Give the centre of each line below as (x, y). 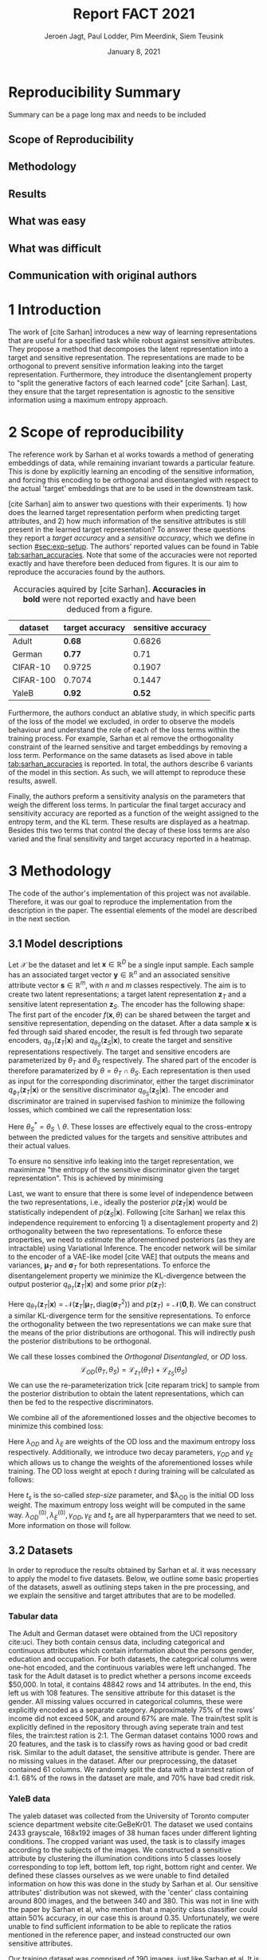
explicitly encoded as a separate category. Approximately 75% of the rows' (132, 1710)
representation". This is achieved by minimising (86, 1178)
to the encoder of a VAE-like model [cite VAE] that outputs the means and (129, 1257)
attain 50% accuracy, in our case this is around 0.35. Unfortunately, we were (134, 1918)
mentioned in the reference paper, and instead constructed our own (120, 1935)
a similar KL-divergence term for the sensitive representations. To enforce (130, 1315)
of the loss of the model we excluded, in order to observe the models (122, 721)
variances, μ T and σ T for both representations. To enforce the (110, 1266)
